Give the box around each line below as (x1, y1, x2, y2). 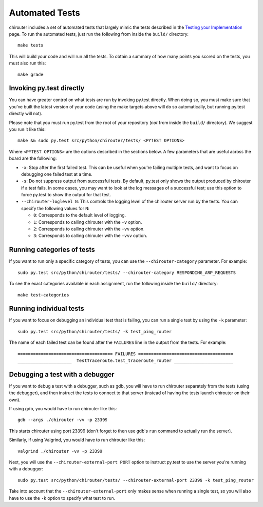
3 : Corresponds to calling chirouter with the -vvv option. (33, 232, 148, 239)
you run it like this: (9, 126, 46, 132)
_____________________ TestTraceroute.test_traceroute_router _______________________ (18, 358, 234, 363)
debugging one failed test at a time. (21, 171, 93, 177)
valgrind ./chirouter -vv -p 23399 (18, 448, 103, 454)
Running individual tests (9, 304, 85, 313)
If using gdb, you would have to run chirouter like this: (9, 406, 117, 412)
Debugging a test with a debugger (9, 370, 114, 379)
